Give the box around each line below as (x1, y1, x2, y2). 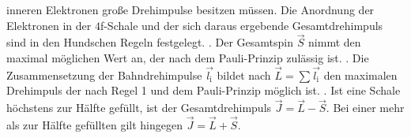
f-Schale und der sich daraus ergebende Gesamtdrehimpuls (100, 17, 383, 33)
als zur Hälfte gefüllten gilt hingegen (6, 117, 183, 133)
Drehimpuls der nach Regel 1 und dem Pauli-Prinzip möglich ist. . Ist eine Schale (6, 82, 401, 99)
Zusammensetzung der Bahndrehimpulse (6, 66, 202, 83)
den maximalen (323, 66, 398, 83)
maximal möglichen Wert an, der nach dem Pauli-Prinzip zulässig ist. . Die (6, 50, 369, 65)
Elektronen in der (6, 17, 92, 33)
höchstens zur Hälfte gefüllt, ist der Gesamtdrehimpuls (6, 99, 272, 116)
